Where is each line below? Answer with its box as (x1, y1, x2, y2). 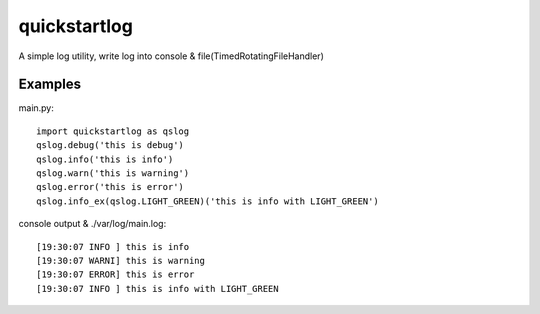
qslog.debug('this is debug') (36, 140, 185, 151)
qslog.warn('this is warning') (36, 168, 190, 179)
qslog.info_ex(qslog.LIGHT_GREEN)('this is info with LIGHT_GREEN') (36, 195, 379, 207)
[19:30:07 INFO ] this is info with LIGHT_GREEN (36, 283, 279, 294)
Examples (18, 76, 82, 93)
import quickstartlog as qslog (36, 125, 190, 137)
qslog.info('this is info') (36, 153, 174, 165)
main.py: (18, 102, 55, 114)
